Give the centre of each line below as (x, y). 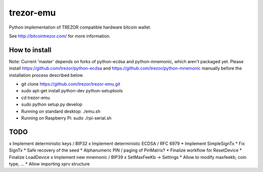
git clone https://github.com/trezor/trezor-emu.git (71, 84)
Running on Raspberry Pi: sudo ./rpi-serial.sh (66, 118)
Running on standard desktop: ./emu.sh (61, 111)
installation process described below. (46, 75)
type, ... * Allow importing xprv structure (49, 164)
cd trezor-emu (36, 98)
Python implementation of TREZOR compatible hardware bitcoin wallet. (80, 27)
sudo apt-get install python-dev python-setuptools (72, 91)
